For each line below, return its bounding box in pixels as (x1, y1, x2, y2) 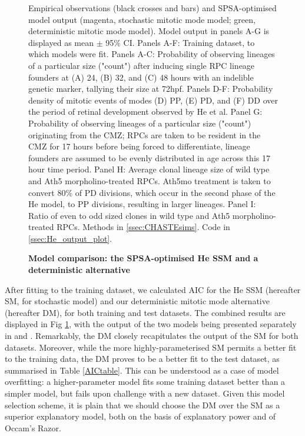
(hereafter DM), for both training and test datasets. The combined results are (5, 306, 286, 318)
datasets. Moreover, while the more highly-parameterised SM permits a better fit (5, 341, 297, 353)
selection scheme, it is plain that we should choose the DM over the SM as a (5, 398, 280, 411)
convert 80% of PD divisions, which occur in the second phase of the (28, 186, 276, 198)
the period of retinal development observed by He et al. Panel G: (28, 105, 263, 118)
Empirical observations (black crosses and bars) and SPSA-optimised (28, 2, 277, 14)
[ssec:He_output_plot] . (28, 232, 112, 244)
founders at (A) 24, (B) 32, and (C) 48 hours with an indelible (28, 71, 254, 83)
